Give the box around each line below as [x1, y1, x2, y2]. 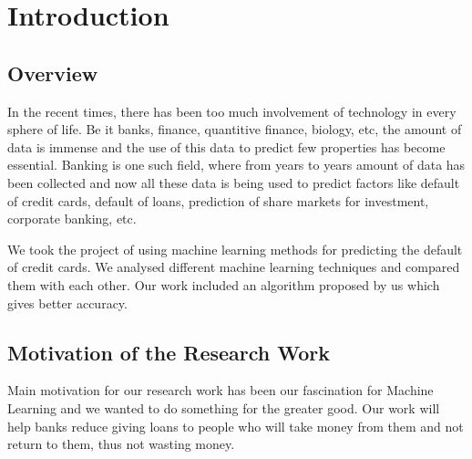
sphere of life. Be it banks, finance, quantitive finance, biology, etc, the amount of [7, 120, 462, 139]
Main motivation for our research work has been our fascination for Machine [7, 381, 434, 400]
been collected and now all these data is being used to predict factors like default [7, 172, 460, 192]
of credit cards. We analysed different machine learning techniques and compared [7, 257, 460, 276]
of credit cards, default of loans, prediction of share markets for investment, [7, 191, 429, 210]
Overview [7, 58, 98, 87]
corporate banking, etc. [7, 209, 137, 228]
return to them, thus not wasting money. [7, 434, 235, 454]
